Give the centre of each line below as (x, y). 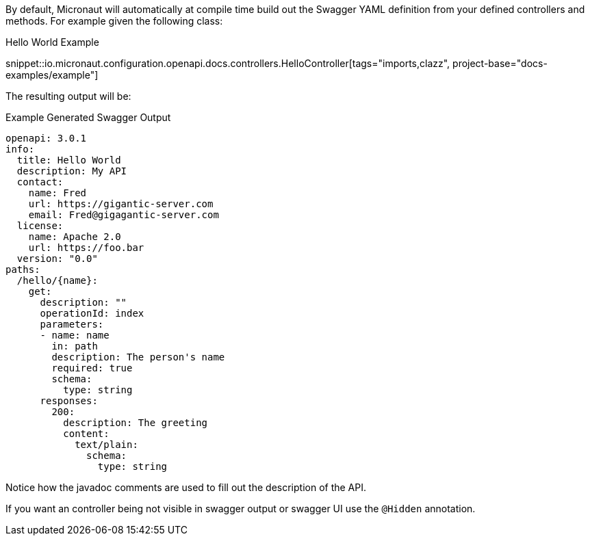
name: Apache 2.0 (75, 237)
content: (86, 434)
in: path (75, 346)
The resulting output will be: (68, 96)
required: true (92, 368)
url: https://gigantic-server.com (121, 204)
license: (40, 226)
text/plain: (106, 445)
